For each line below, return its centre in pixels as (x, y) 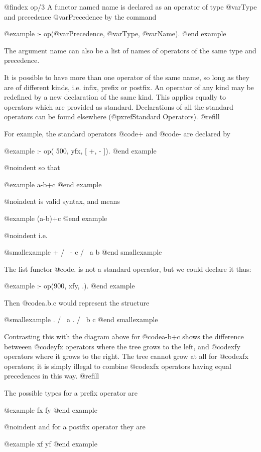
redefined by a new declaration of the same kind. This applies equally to (115, 97)
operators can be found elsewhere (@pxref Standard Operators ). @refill (112, 117)
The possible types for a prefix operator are (71, 393)
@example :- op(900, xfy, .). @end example (70, 286)
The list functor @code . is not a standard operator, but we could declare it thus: (128, 269)
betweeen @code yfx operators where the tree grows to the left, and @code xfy (122, 346)
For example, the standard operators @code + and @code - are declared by (117, 133)
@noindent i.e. (26, 235)
